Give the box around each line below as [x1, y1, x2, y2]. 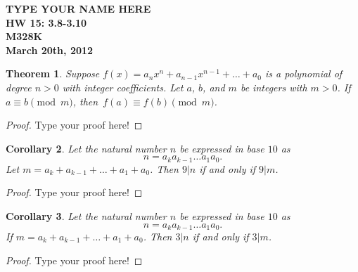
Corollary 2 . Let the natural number [6, 141, 167, 155]
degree [6, 79, 32, 94]
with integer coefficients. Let [62, 79, 184, 94]
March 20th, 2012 [6, 42, 94, 57]
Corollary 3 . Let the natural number [6, 208, 167, 223]
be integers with [240, 79, 307, 94]
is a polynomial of [264, 66, 343, 81]
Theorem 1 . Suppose [6, 66, 100, 81]
